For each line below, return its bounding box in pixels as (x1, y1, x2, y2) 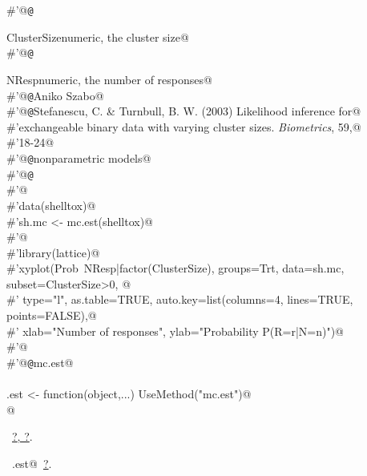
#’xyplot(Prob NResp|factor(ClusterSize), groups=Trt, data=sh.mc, (6, 260, 345, 276)
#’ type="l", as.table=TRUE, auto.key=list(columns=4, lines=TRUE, (6, 291, 353, 308)
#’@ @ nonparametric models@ (6, 150, 151, 166)
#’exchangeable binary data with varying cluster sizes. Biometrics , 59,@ (6, 118, 361, 135)
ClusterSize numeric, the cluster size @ (6, 28, 189, 45)
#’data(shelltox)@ (6, 196, 96, 213)
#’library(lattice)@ (6, 244, 100, 260)
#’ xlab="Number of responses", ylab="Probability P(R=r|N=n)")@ (6, 322, 344, 339)
